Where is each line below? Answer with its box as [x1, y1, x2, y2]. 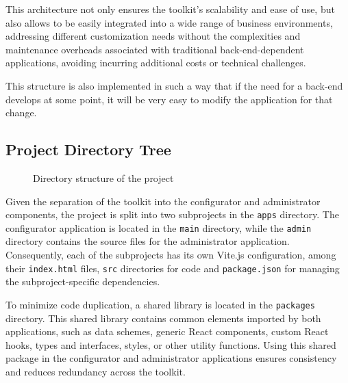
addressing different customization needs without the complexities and [5, 29, 301, 43]
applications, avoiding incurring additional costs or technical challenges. [5, 55, 306, 70]
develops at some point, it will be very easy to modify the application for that [5, 92, 333, 106]
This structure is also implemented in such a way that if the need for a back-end [5, 78, 343, 92]
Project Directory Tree [5, 139, 171, 160]
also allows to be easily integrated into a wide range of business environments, [5, 15, 333, 29]
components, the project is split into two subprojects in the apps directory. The [5, 207, 339, 222]
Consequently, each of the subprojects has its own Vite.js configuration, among [5, 248, 336, 262]
